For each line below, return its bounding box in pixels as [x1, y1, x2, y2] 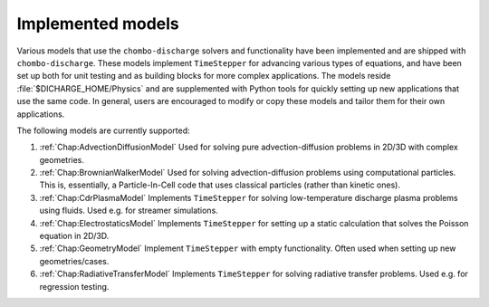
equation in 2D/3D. [39, 231, 110, 242]
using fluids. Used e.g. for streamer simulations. [39, 205, 219, 216]
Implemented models [16, 14, 180, 34]
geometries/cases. [39, 255, 110, 266]
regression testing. [39, 281, 110, 292]
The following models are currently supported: [16, 125, 190, 136]
